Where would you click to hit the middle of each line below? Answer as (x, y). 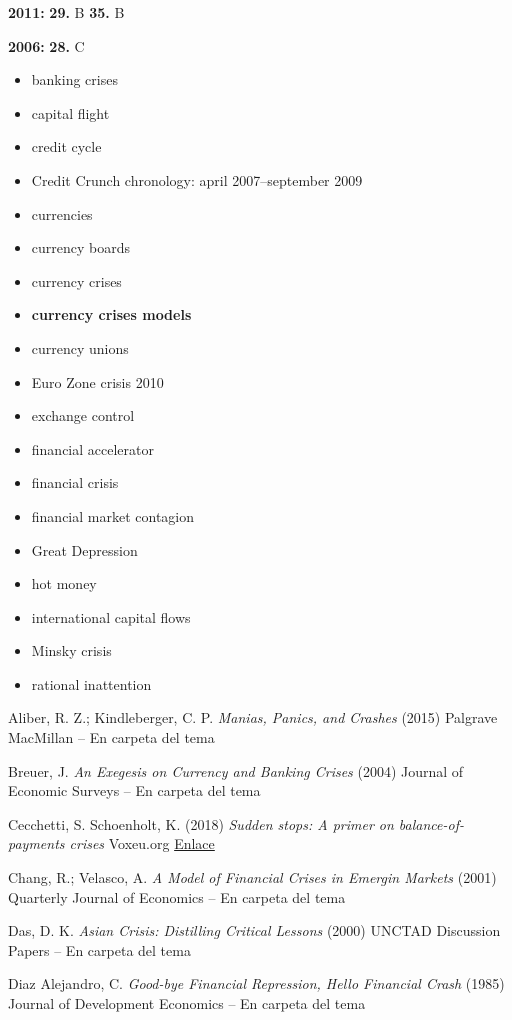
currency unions (80, 347)
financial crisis (75, 482)
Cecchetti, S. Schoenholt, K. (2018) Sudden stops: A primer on (201, 823)
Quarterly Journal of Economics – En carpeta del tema (177, 896)
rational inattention (91, 683)
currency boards (81, 247)
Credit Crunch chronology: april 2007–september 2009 (197, 179)
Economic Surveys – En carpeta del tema (134, 790)
